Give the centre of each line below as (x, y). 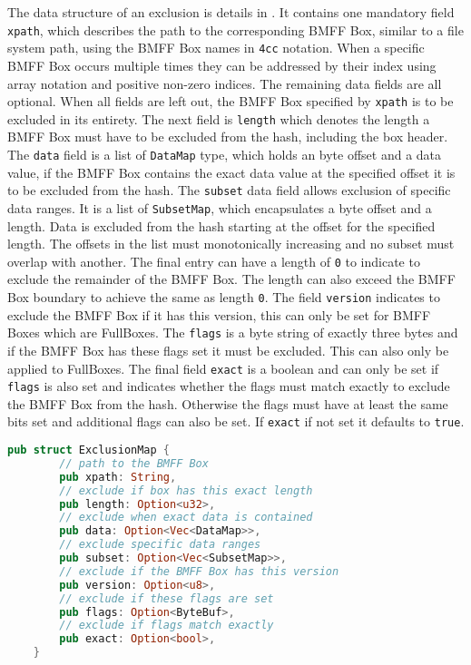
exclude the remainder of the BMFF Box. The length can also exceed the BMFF (231, 279)
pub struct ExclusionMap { (89, 450)
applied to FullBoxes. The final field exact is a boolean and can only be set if (223, 368)
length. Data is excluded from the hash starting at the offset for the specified (221, 225)
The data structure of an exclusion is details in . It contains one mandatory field (231, 12)
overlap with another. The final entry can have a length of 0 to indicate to (214, 261)
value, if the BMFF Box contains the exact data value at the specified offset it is (231, 172)
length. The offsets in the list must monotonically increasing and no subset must (231, 244)
